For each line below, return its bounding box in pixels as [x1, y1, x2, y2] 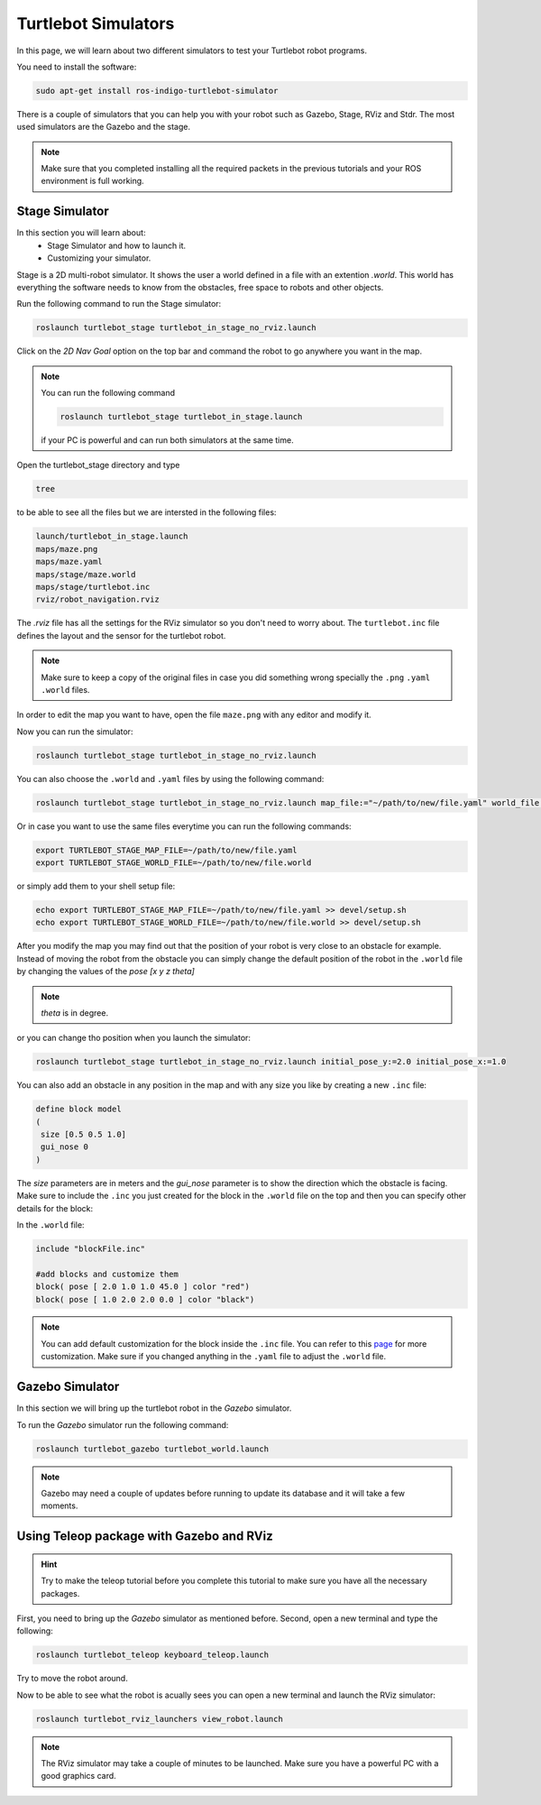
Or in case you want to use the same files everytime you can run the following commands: [16, 821, 352, 832]
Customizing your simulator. [47, 253, 151, 263]
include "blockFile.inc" [35, 1243, 146, 1254]
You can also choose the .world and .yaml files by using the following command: [16, 773, 325, 784]
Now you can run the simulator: [16, 726, 133, 737]
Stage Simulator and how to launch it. [47, 240, 187, 251]
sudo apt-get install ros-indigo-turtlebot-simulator [35, 86, 279, 96]
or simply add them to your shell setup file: [16, 880, 176, 891]
